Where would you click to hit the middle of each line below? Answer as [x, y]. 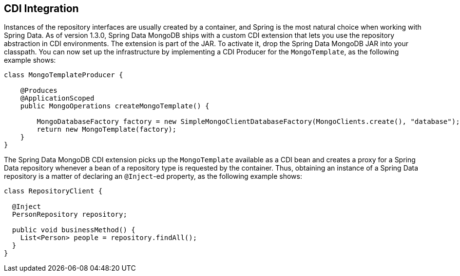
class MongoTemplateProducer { [64, 75]
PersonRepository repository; [69, 215]
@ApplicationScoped [57, 98]
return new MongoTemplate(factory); [107, 129]
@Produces [39, 91]
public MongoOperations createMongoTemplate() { [115, 106]
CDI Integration [41, 9]
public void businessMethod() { [74, 230]
